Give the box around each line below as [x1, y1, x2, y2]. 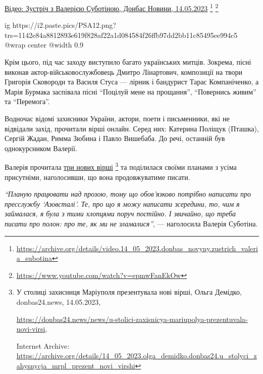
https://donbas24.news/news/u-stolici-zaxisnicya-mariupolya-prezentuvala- [16, 313, 248, 324]
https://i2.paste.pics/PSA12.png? [12, 20, 116, 30]
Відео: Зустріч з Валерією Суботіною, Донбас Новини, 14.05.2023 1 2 [5, 2, 219, 13]
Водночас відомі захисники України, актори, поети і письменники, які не [5, 113, 230, 123]
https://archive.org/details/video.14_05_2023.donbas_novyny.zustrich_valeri [16, 243, 258, 253]
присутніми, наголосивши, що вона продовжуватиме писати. [5, 171, 190, 182]
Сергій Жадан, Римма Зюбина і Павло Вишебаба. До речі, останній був [5, 133, 225, 144]
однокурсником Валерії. [5, 143, 77, 153]
